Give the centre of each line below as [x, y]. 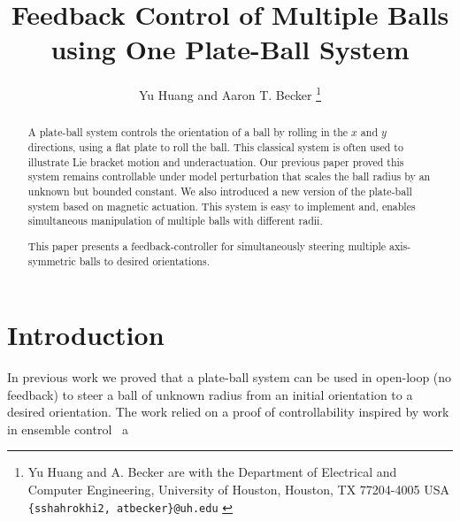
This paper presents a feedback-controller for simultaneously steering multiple [207, 245]
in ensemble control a [68, 429]
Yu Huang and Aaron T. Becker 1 [230, 93]
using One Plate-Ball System [230, 49]
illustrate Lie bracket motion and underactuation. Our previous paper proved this [216, 161]
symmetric [52, 260]
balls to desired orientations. [144, 260]
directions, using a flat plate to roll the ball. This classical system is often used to [215, 147]
